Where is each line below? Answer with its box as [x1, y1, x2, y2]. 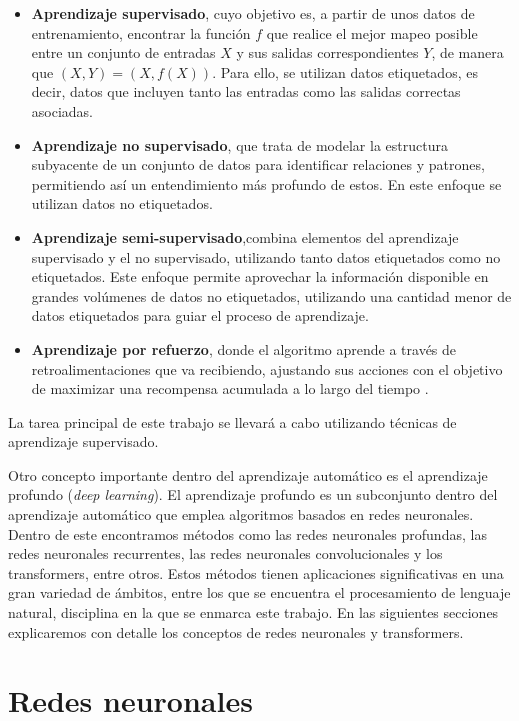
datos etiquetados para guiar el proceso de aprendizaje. [31, 305, 369, 326]
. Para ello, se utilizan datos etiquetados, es [212, 61, 478, 82]
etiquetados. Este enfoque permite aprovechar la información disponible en [31, 266, 489, 287]
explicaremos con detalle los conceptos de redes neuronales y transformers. [8, 621, 464, 642]
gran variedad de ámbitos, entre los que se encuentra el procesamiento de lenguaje [8, 582, 511, 603]
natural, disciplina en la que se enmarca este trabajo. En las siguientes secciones [8, 602, 499, 623]
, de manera [431, 42, 504, 63]
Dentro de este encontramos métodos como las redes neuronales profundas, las [8, 523, 487, 544]
